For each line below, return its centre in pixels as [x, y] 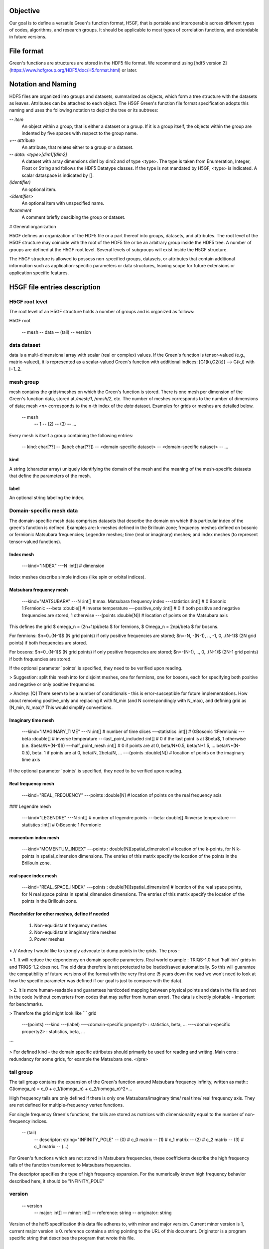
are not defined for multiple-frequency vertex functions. [67, 1105]
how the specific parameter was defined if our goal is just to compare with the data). [96, 981]
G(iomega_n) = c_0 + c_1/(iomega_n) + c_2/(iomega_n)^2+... [71, 1089]
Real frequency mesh [32, 784]
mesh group [24, 382]
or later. [130, 70]
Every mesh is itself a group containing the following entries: [71, 435]
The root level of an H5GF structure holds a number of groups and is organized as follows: [102, 312]
